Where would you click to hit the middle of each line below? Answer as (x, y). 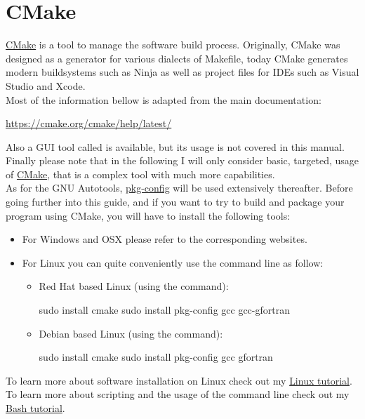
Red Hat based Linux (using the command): (134, 286)
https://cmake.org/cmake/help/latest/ (89, 123)
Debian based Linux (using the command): (131, 333)
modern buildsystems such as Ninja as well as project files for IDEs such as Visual (182, 72)
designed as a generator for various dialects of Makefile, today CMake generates (177, 58)
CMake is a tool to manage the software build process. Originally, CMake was (173, 45)
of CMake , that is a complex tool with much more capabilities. (140, 174)
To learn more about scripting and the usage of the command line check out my (178, 394)
